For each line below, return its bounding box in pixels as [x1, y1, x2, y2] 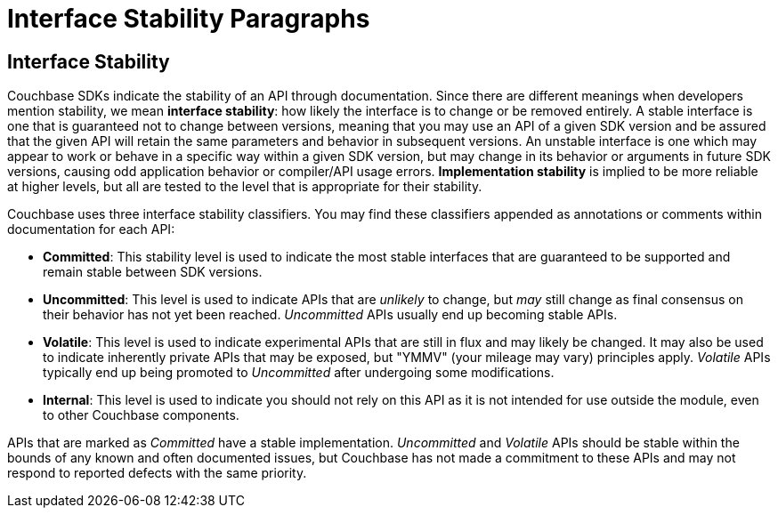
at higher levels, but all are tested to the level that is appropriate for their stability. [7, 179, 482, 195]
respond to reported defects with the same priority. [7, 465, 307, 481]
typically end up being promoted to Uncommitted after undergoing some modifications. [43, 365, 555, 381]
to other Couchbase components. [43, 407, 239, 423]
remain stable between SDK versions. [43, 264, 263, 280]
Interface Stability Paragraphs [7, 4, 370, 34]
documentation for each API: [7, 221, 175, 237]
